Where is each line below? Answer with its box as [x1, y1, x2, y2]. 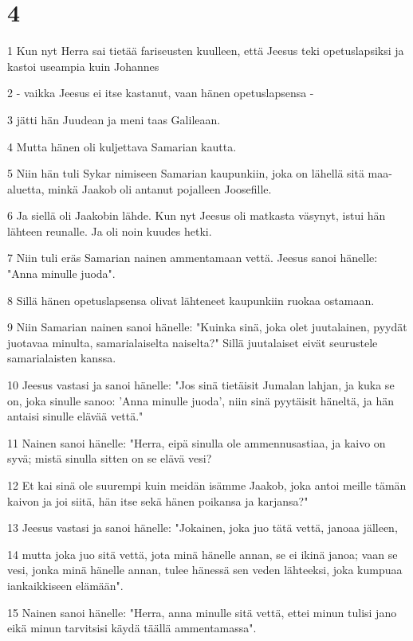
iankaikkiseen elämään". [7, 577, 124, 593]
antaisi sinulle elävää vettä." [7, 408, 144, 424]
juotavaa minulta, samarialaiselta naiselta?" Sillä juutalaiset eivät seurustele [7, 334, 378, 350]
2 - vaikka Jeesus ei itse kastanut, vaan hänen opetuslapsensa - [7, 84, 314, 101]
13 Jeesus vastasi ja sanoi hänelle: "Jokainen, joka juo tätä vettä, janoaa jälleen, [7, 519, 398, 536]
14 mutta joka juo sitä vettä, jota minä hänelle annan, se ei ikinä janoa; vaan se [7, 545, 398, 562]
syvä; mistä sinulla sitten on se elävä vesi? [7, 450, 212, 467]
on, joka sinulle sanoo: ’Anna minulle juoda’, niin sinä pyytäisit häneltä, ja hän [7, 392, 394, 408]
